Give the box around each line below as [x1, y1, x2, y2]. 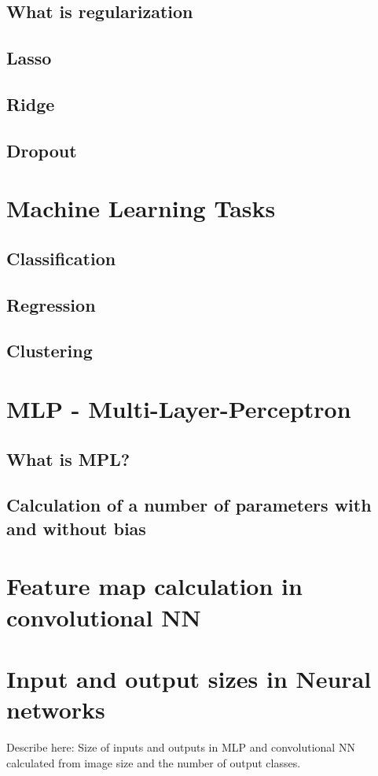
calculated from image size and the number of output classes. [6, 754, 301, 770]
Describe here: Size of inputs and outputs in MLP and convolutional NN [6, 739, 355, 756]
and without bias [6, 515, 146, 540]
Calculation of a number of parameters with [6, 493, 372, 517]
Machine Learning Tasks [6, 192, 276, 224]
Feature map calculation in [6, 570, 303, 602]
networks [6, 693, 105, 726]
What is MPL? [6, 446, 130, 471]
